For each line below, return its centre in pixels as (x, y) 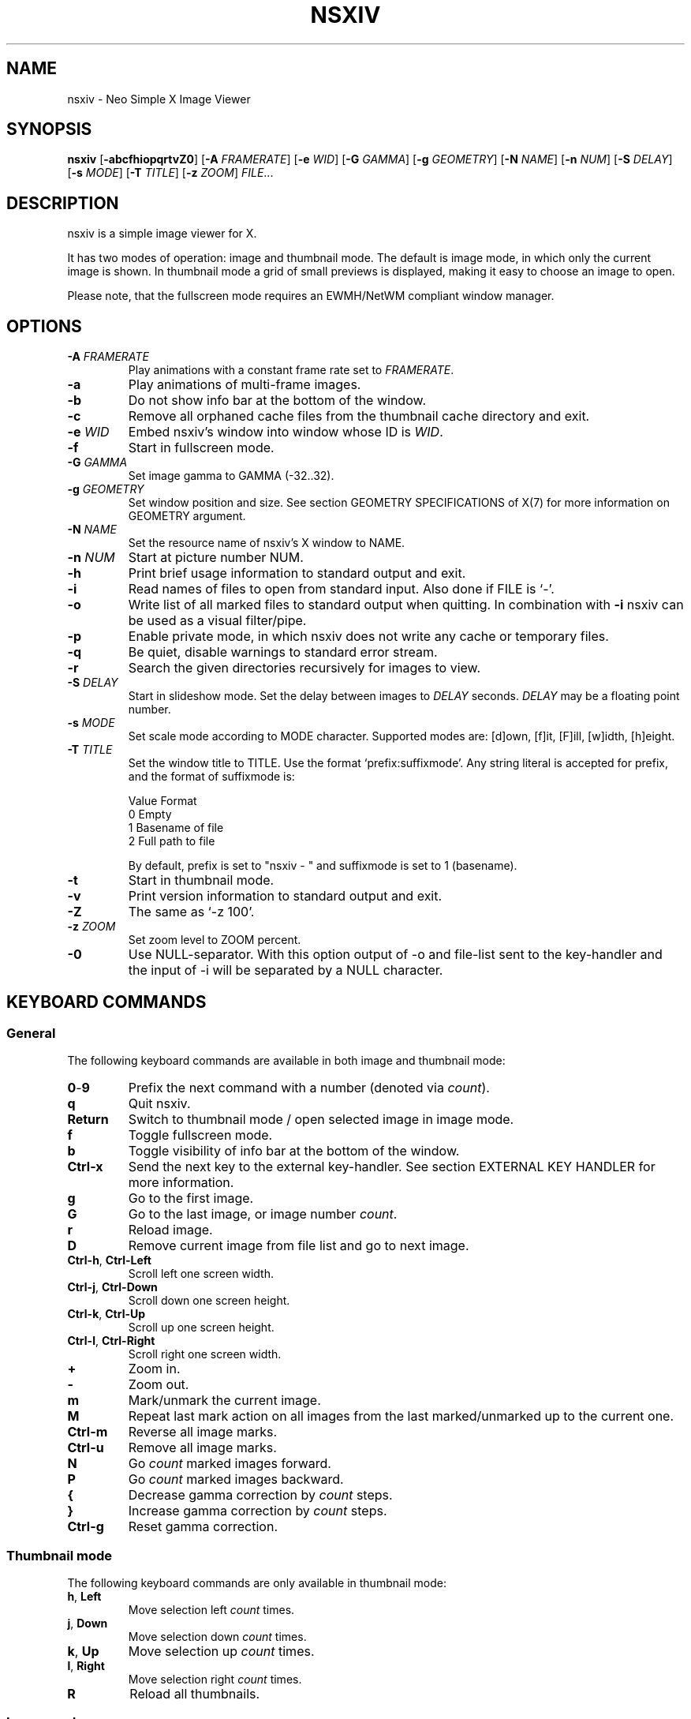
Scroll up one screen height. (201, 1328)
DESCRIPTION (63, 203)
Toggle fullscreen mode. (200, 1135)
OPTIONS (44, 326)
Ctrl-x (85, 1167)
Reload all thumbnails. (195, 1694)
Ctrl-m (88, 1432)
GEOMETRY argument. (187, 516)
